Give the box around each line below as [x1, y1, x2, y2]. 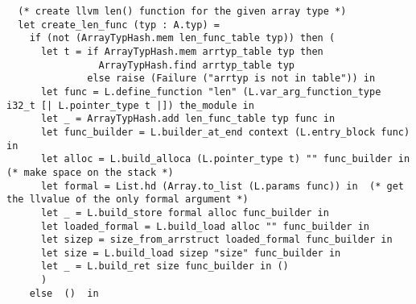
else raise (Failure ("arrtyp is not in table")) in [87, 73, 376, 85]
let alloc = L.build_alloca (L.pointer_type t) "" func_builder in [40, 153, 410, 165]
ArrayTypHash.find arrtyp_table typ [98, 59, 294, 71]
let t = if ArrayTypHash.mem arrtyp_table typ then [40, 45, 323, 57]
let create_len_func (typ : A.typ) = [18, 19, 220, 31]
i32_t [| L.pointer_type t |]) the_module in [6, 99, 254, 111]
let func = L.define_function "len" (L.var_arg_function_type [40, 85, 381, 98]
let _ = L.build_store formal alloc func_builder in [40, 206, 329, 219]
